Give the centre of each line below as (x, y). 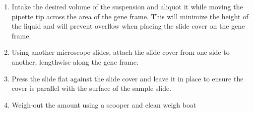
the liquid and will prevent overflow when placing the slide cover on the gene (128, 26)
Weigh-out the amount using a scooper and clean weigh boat (104, 104)
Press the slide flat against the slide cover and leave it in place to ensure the (127, 78)
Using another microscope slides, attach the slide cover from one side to (121, 52)
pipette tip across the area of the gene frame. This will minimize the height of (130, 16)
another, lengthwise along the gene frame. (75, 61)
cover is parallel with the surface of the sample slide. (92, 88)
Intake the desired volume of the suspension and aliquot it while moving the (127, 6)
